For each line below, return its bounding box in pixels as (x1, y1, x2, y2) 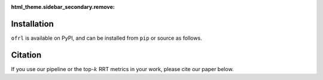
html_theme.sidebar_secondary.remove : (11, 4, 115, 10)
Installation (11, 18, 54, 29)
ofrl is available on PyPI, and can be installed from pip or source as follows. (11, 34, 203, 41)
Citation (11, 50, 42, 60)
